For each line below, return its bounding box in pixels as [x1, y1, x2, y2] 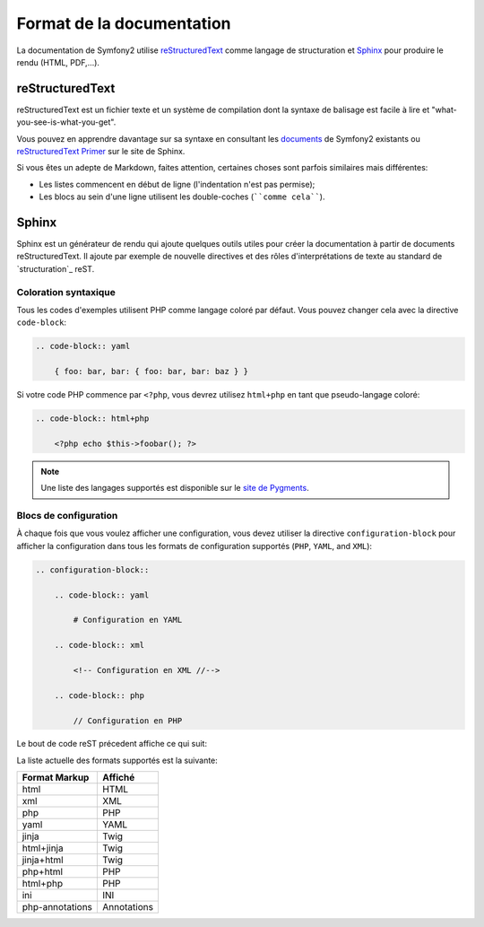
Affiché [102, 772, 135, 784]
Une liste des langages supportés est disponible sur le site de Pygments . [40, 483, 309, 494]
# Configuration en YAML [73, 615, 183, 625]
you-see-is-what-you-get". [16, 117, 117, 127]
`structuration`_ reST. [16, 263, 95, 274]
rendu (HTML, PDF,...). [16, 57, 100, 67]
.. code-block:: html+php [35, 414, 150, 424]
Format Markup [22, 772, 90, 784]
